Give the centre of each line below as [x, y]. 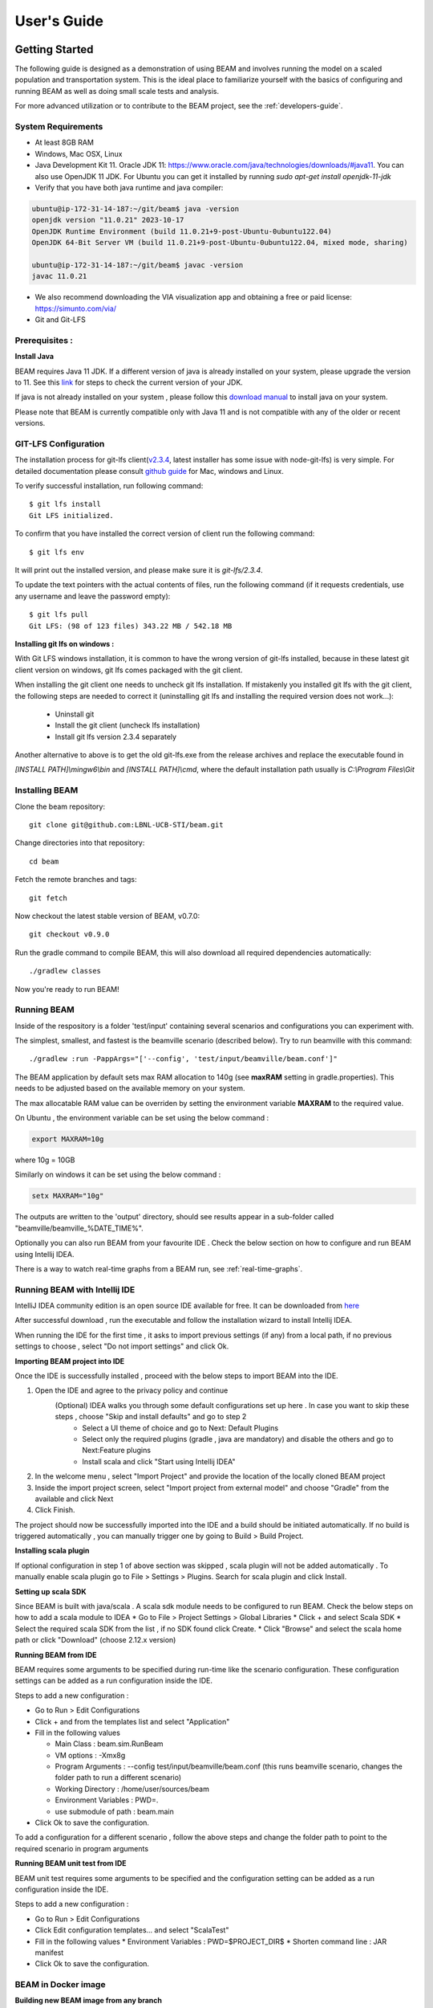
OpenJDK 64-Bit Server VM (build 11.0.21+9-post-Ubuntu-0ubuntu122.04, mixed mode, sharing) [220, 243]
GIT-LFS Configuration [60, 443]
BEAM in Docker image [60, 1985]
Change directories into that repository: [80, 843]
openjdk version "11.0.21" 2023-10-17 [108, 220]
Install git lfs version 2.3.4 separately [115, 737]
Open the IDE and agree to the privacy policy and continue [132, 1390]
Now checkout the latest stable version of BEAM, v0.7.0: [107, 916]
